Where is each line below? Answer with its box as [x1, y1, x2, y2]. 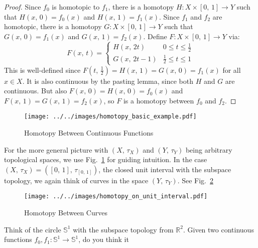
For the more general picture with [4, 144, 108, 155]
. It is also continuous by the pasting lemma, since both [22, 75, 193, 86]
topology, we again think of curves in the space [4, 175, 149, 185]
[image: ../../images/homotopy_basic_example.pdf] [24, 113, 197, 120]
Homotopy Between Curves [24, 207, 107, 218]
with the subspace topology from [73, 224, 174, 234]
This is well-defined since [4, 64, 81, 75]
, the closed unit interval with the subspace [98, 164, 231, 174]
